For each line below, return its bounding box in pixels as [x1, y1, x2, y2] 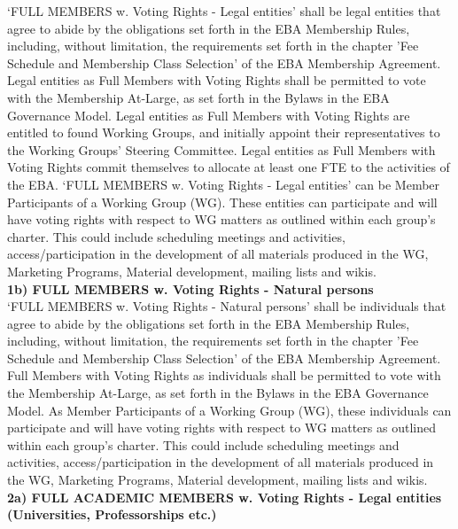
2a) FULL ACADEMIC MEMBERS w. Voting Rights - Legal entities [7, 487, 442, 506]
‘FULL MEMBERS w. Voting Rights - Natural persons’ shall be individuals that [7, 297, 446, 315]
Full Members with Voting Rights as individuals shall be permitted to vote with [7, 366, 441, 385]
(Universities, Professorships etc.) [7, 505, 217, 524]
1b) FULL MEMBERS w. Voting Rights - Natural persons [7, 279, 374, 298]
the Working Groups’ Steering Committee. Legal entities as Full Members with [7, 140, 436, 159]
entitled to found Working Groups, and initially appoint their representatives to [7, 123, 440, 142]
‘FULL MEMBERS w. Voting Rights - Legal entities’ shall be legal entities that [7, 2, 441, 19]
